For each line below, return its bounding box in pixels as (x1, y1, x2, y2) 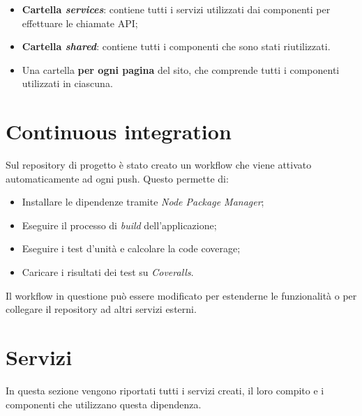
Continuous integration (6, 117, 232, 146)
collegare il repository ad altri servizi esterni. (6, 302, 197, 316)
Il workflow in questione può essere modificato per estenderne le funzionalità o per (6, 288, 357, 302)
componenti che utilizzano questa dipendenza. (6, 396, 202, 411)
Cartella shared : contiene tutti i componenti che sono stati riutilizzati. (22, 39, 331, 54)
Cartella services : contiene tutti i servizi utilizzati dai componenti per (22, 2, 331, 16)
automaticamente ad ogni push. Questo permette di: (6, 171, 229, 185)
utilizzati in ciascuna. (22, 76, 113, 91)
